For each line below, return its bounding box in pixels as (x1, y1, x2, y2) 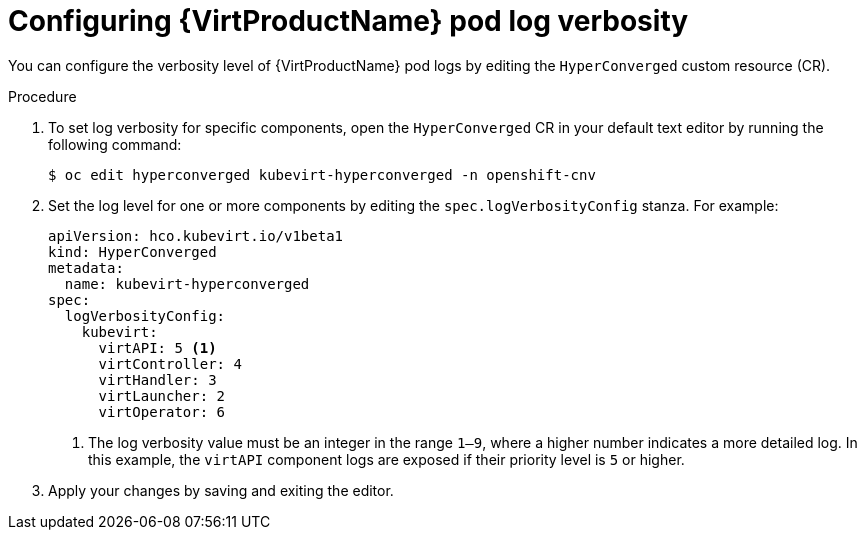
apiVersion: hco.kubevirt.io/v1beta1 (48, 227, 344, 244)
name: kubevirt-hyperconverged (64, 275, 310, 292)
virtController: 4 (98, 355, 242, 372)
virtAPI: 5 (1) (98, 339, 217, 356)
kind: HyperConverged (48, 243, 217, 260)
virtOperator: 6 (98, 403, 226, 420)
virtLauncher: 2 (98, 387, 226, 404)
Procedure (8, 87, 77, 105)
